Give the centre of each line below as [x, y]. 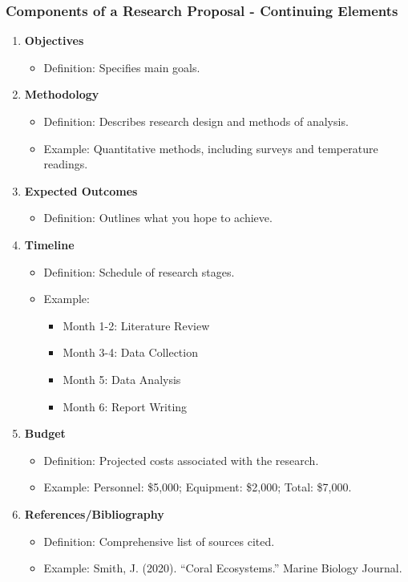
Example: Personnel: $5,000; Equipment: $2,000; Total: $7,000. [198, 487]
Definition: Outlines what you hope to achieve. [158, 218]
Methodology [62, 94]
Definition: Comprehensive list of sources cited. [159, 541]
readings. [66, 164]
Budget [45, 433]
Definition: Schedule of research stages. [139, 271]
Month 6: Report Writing [125, 406]
